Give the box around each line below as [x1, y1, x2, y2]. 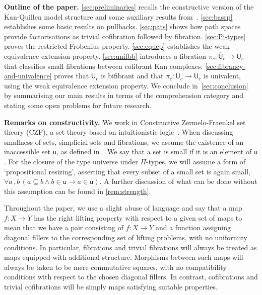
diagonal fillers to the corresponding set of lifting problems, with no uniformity [4, 232, 247, 243]
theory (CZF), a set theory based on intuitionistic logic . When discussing [4, 127, 233, 137]
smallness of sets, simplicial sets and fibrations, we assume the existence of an [4, 136, 244, 147]
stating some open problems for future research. [4, 100, 152, 110]
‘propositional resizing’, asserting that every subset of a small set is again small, [4, 166, 250, 176]
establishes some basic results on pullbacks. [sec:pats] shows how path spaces [4, 21, 241, 32]
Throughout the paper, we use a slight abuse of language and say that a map [4, 203, 242, 213]
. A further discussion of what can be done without [99, 176, 257, 186]
